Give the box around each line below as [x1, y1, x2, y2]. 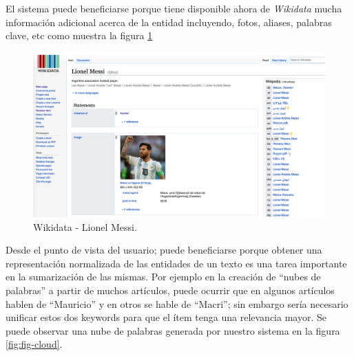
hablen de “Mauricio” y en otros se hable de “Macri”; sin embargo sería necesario [6, 296, 348, 311]
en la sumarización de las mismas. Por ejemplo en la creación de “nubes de [6, 269, 321, 284]
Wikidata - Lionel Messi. [33, 219, 137, 234]
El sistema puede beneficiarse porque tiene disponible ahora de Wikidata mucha [6, 1, 342, 15]
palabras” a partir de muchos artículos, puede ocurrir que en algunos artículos [6, 282, 335, 297]
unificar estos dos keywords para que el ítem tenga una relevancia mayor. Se [6, 310, 326, 324]
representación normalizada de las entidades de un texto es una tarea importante [6, 256, 347, 270]
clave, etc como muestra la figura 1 [6, 28, 153, 43]
